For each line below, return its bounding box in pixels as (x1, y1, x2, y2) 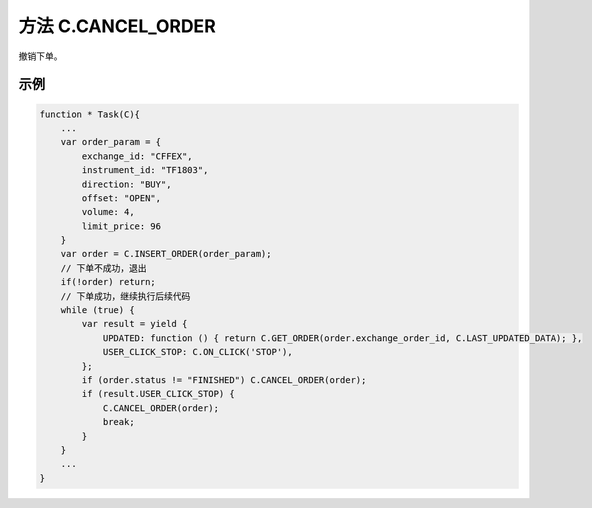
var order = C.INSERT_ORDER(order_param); (60, 248, 272, 260)
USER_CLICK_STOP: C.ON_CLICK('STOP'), (102, 346, 294, 358)
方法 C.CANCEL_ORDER (18, 15, 217, 37)
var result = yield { (81, 318, 188, 330)
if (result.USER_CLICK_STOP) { (81, 388, 235, 400)
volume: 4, (81, 206, 135, 218)
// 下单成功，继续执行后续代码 (60, 290, 191, 302)
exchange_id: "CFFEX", (81, 150, 194, 162)
